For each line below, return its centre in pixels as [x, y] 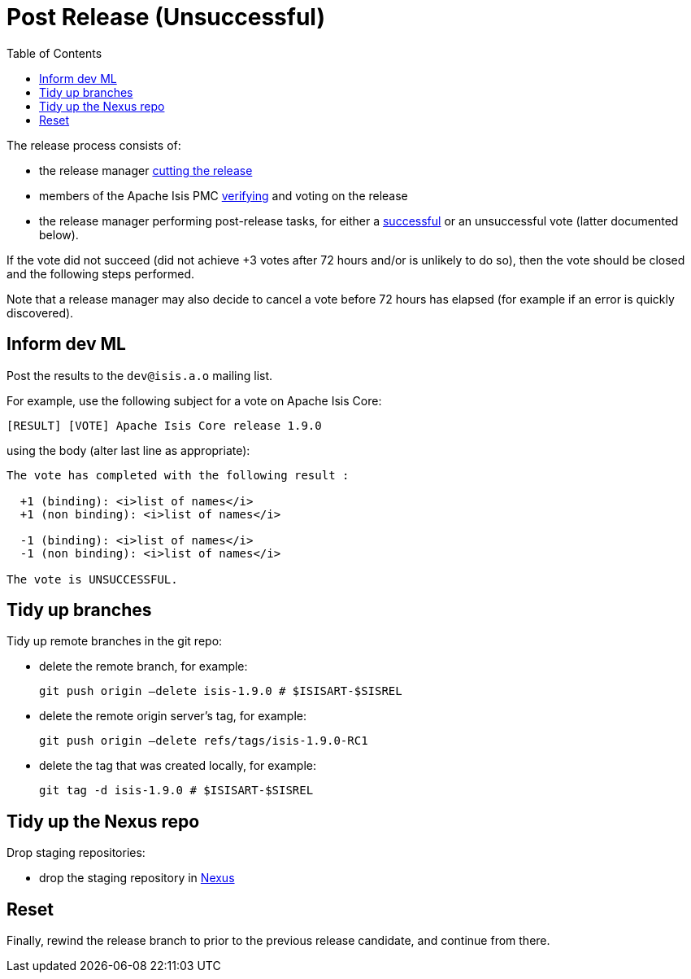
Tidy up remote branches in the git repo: [115, 641]
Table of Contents [54, 53]
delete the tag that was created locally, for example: [178, 766]
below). [59, 234]
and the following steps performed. [101, 273]
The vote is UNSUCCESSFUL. [92, 579]
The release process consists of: [94, 145]
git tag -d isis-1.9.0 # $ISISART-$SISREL [176, 791]
